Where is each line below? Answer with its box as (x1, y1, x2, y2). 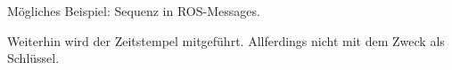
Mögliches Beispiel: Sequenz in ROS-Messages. (7, 2, 260, 19)
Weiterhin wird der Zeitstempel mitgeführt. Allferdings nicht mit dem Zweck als (7, 31, 445, 50)
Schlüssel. (7, 49, 60, 67)
